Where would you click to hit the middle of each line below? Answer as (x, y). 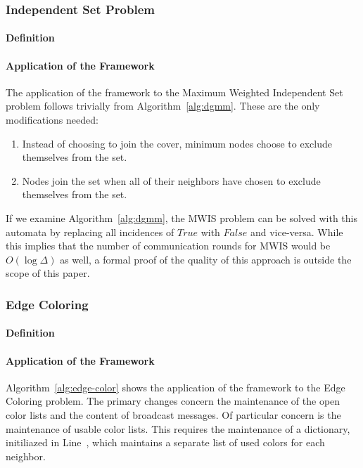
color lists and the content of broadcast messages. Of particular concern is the (173, 414)
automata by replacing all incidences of (90, 232)
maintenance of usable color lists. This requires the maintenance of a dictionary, (178, 428)
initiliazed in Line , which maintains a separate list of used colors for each (165, 442)
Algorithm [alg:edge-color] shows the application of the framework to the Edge (176, 387)
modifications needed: (52, 120)
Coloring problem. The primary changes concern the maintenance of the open (173, 401)
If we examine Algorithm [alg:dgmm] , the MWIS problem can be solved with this (181, 217)
